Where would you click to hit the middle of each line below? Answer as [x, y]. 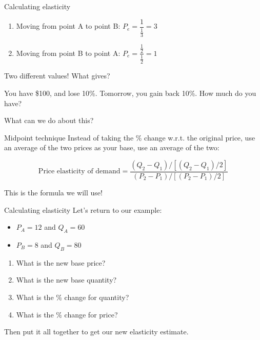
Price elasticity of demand [79, 172]
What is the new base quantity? [66, 280]
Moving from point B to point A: [68, 53]
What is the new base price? [61, 262]
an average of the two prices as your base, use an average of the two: [112, 147]
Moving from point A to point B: [68, 26]
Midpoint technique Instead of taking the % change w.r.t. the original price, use [130, 137]
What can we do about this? [49, 120]
